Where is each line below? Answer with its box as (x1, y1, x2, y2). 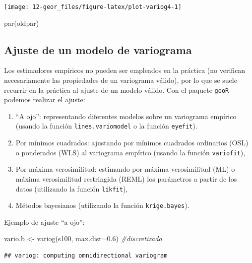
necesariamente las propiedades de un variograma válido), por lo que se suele (4, 75, 237, 85)
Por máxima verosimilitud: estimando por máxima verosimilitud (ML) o (15, 164, 235, 174)
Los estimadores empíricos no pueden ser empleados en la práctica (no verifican (4, 65, 246, 75)
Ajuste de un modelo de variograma (4, 42, 192, 57)
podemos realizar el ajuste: (4, 94, 85, 105)
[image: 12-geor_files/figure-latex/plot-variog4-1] (4, 3, 182, 10)
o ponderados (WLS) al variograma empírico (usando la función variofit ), (15, 147, 246, 157)
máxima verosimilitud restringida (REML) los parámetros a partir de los (15, 173, 237, 184)
